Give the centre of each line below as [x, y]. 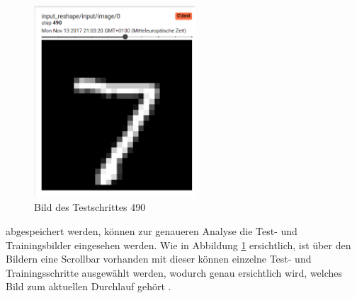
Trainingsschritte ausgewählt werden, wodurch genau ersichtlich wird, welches [174, 272]
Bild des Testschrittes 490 [90, 207]
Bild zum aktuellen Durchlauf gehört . [89, 286]
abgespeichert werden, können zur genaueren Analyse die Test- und [152, 231]
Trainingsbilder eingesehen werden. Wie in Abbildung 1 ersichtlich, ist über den [178, 245]
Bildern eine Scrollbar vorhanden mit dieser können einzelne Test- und [159, 259]
